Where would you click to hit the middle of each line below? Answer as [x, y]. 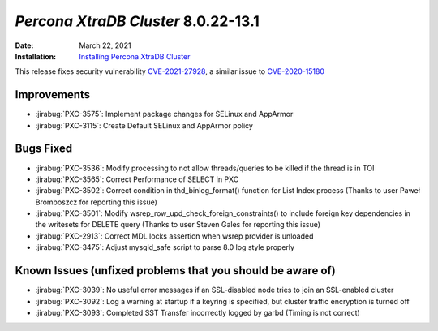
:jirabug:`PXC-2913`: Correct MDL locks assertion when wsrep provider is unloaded [174, 236]
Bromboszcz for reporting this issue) [97, 202]
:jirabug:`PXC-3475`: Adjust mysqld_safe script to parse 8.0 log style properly [165, 247]
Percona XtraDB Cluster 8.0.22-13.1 [137, 21]
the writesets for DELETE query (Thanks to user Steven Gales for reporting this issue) [178, 225]
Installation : [36, 56]
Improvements [53, 95]
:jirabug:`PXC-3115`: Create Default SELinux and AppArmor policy [144, 125]
